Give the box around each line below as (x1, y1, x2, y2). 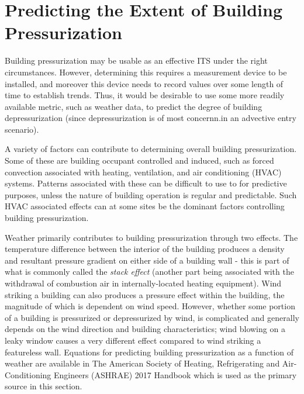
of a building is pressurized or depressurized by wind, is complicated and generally (5, 311, 299, 323)
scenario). (5, 123, 39, 135)
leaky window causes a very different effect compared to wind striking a (5, 334, 261, 346)
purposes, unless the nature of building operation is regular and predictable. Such (5, 188, 297, 201)
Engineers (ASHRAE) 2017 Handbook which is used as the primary (54, 368, 297, 381)
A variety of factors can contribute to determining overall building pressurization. (5, 143, 297, 155)
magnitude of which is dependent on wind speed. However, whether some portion (5, 300, 295, 312)
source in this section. (5, 380, 82, 392)
